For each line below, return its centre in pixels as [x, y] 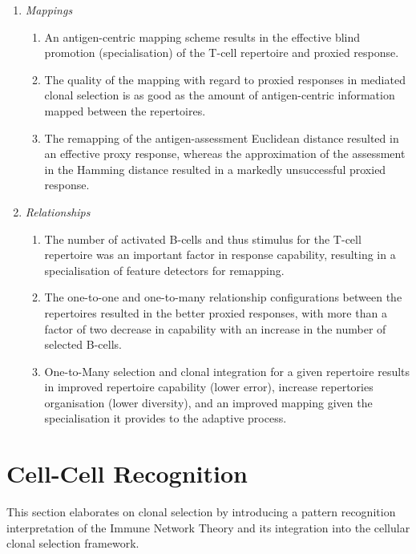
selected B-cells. [83, 344]
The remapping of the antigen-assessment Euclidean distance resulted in [222, 137]
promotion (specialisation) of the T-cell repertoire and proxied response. [222, 53]
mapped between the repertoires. [125, 110]
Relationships [58, 211]
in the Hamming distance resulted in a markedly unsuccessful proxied [215, 169]
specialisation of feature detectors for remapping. [164, 270]
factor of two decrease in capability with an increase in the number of [215, 328]
